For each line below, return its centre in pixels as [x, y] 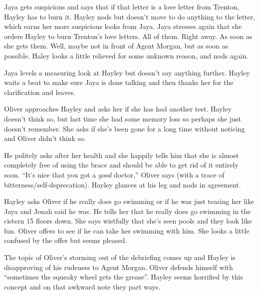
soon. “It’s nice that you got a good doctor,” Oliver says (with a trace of [114, 174]
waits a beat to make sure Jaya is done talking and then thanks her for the [119, 82]
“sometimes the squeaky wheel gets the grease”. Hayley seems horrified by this [124, 277]
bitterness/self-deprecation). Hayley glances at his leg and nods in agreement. [123, 184]
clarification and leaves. [40, 92]
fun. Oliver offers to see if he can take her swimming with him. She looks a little [127, 230]
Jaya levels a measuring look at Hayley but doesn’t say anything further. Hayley [127, 72]
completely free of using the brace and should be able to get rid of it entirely [121, 165]
